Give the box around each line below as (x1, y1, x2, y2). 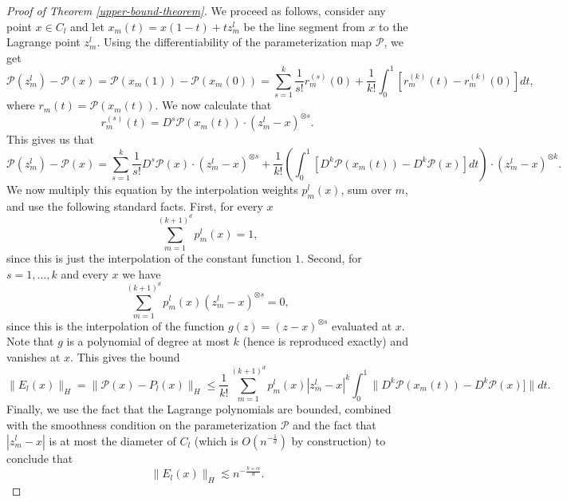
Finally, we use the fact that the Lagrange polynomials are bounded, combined (6, 401, 392, 417)
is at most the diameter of (49, 432, 176, 449)
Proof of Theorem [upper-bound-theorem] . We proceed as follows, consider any (6, 2, 386, 18)
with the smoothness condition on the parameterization (6, 416, 278, 433)
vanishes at (6, 349, 61, 366)
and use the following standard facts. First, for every (6, 197, 263, 214)
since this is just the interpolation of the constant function (6, 249, 292, 266)
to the (379, 18, 408, 34)
